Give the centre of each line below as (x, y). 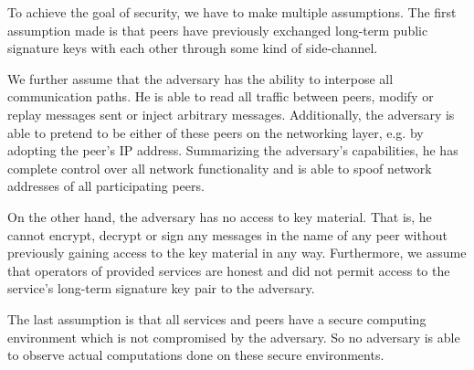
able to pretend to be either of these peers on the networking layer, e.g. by (216, 132)
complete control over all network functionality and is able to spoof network (220, 168)
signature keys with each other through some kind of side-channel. (193, 48)
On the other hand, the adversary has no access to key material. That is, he (220, 216)
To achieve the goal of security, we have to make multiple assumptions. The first (232, 12)
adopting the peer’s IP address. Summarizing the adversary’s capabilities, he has (233, 150)
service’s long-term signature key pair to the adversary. (161, 288)
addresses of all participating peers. (106, 186)
